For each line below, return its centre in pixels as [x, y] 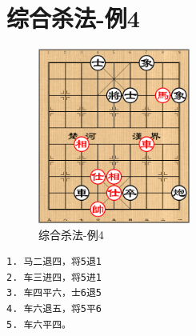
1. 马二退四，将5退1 [54, 262]
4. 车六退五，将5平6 [54, 308]
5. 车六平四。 [39, 324]
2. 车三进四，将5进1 [54, 277]
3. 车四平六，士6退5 [54, 293]
